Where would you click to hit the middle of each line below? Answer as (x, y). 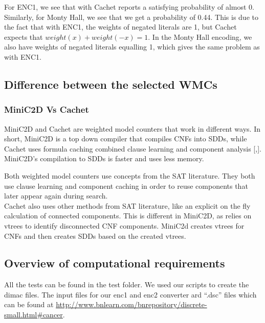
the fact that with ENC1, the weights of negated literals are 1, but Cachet (120, 27)
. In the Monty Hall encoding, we (200, 36)
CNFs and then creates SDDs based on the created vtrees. (95, 235)
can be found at (29, 304)
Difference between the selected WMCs (111, 84)
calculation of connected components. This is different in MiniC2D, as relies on (128, 216)
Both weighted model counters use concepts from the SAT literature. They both (130, 175)
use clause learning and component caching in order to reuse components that (126, 185)
